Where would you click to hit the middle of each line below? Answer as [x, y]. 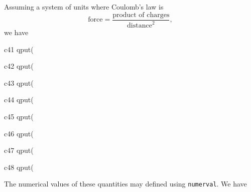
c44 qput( [19, 100]
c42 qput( [19, 66]
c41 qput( [19, 49]
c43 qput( [19, 82]
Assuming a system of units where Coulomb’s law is [84, 7]
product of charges [141, 15]
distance [140, 26]
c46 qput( [19, 133]
